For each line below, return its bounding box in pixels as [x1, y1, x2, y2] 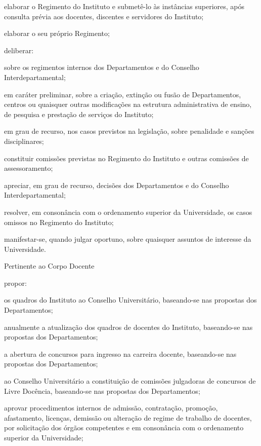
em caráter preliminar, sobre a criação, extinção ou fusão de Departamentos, [4, 89, 241, 99]
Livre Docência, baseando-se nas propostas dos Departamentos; [4, 385, 200, 396]
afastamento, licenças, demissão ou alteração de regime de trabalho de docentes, [4, 412, 252, 423]
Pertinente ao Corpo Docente [4, 261, 95, 271]
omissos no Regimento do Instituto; [4, 216, 114, 227]
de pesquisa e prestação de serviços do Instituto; [4, 108, 154, 119]
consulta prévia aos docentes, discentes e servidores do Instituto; [4, 11, 204, 21]
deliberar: [4, 45, 34, 55]
